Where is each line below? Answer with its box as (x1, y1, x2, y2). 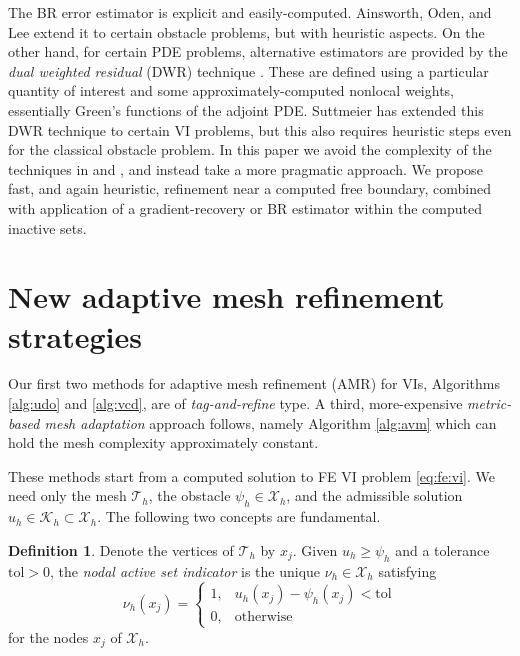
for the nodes (8, 626, 89, 647)
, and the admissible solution (286, 485, 463, 506)
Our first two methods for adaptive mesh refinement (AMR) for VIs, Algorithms (8, 373, 500, 394)
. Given (292, 539, 338, 560)
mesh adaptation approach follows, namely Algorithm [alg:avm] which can (44, 412, 497, 433)
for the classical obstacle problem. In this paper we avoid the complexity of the (8, 139, 492, 160)
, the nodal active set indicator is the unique (50, 560, 321, 581)
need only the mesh (8, 485, 127, 506)
